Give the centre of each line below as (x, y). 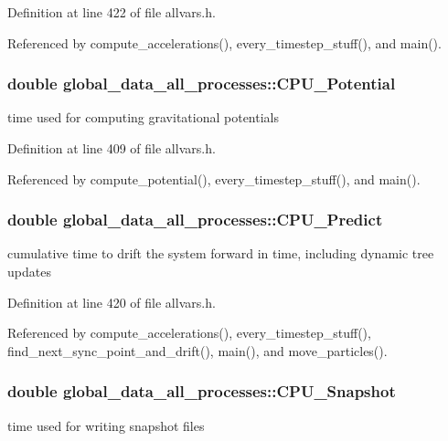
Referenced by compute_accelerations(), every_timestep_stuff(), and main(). (224, 42)
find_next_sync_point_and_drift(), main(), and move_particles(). (197, 350)
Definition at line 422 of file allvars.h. (112, 12)
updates (29, 271)
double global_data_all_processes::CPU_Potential (202, 84)
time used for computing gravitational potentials (143, 117)
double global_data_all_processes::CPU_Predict (195, 220)
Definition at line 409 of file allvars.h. (112, 148)
